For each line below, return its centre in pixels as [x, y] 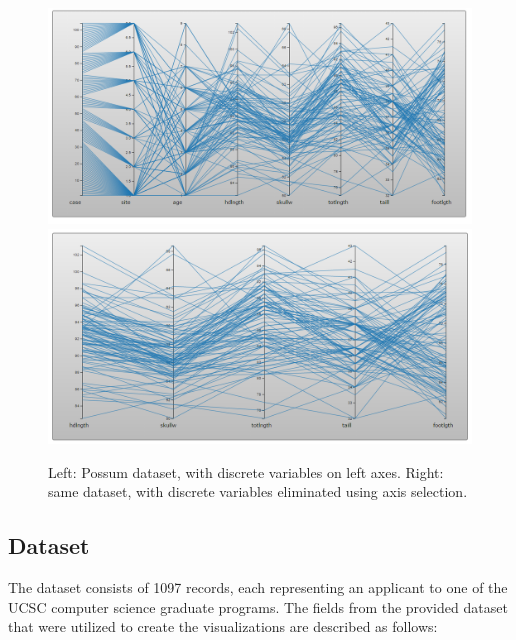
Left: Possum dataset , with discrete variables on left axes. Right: [246, 471]
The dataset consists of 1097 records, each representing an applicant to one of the [258, 587]
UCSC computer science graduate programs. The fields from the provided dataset [258, 606]
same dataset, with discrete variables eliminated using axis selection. [258, 491]
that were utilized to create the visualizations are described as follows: [223, 626]
